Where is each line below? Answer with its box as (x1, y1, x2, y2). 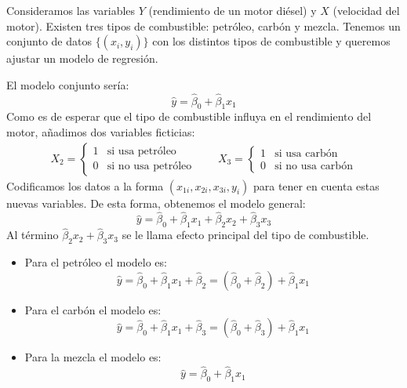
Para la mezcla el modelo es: (24, 349, 162, 365)
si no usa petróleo (107, 161, 192, 172)
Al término (6, 227, 59, 243)
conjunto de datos (6, 33, 92, 49)
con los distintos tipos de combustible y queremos (152, 33, 391, 49)
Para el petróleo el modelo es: (24, 254, 167, 270)
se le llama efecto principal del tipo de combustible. (122, 227, 369, 243)
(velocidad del (333, 2, 400, 18)
